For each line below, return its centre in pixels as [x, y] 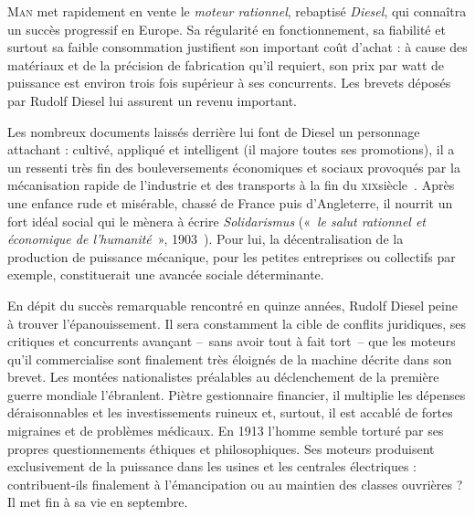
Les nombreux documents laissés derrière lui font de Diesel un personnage [214, 131]
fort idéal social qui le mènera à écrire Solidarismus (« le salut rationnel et [217, 221]
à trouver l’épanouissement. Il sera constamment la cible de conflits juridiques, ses [237, 323]
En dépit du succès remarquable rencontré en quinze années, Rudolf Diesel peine [232, 305]
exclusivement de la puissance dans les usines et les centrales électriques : [212, 466]
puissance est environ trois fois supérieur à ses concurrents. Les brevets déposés [229, 83]
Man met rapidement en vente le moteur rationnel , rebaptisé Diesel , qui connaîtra [237, 11]
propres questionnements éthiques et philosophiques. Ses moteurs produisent [221, 448]
